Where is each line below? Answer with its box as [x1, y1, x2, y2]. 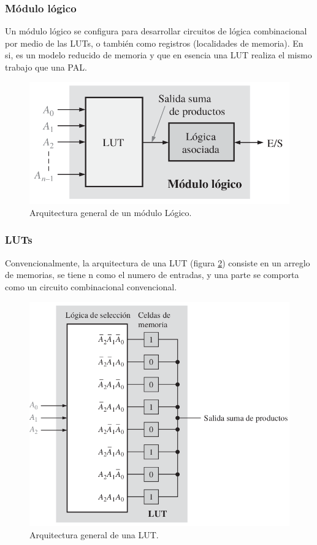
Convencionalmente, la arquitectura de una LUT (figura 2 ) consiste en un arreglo [5, 256, 310, 269]
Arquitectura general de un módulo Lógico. [29, 206, 192, 218]
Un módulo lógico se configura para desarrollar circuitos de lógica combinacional [5, 25, 307, 37]
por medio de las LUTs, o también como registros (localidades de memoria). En [5, 36, 304, 49]
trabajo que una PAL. [5, 61, 87, 73]
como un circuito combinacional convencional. [5, 280, 177, 293]
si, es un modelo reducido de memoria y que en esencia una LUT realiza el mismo [5, 48, 312, 61]
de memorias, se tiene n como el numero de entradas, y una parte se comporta [5, 268, 299, 281]
